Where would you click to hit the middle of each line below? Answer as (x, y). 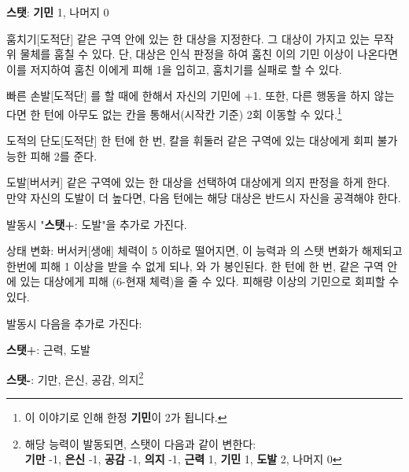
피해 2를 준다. (64, 155)
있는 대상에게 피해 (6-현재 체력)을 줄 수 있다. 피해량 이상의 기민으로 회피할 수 (210, 281)
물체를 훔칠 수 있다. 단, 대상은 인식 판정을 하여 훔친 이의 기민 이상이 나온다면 (209, 54)
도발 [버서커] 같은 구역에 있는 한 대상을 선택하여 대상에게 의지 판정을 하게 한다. (199, 182)
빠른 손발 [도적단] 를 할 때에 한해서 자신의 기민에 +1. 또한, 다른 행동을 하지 (188, 96)
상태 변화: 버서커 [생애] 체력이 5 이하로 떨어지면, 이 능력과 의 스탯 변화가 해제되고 (204, 251)
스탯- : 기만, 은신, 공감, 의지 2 (75, 378)
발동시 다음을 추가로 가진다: (74, 323)
